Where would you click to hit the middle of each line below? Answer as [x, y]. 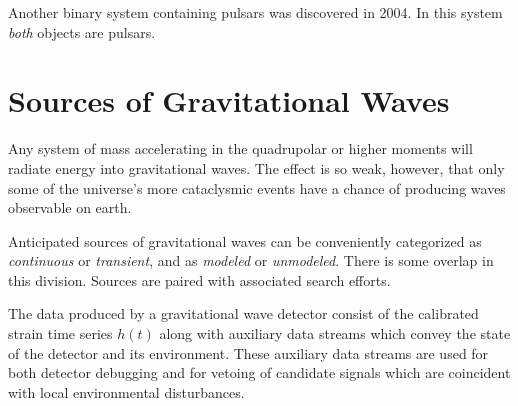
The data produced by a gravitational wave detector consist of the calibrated [243, 313]
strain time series [60, 333]
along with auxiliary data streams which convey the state [335, 333]
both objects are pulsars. [82, 31]
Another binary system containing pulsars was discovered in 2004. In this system [255, 12]
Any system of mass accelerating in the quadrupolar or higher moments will [240, 148]
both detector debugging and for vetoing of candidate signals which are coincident [259, 372]
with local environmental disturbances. [126, 391]
